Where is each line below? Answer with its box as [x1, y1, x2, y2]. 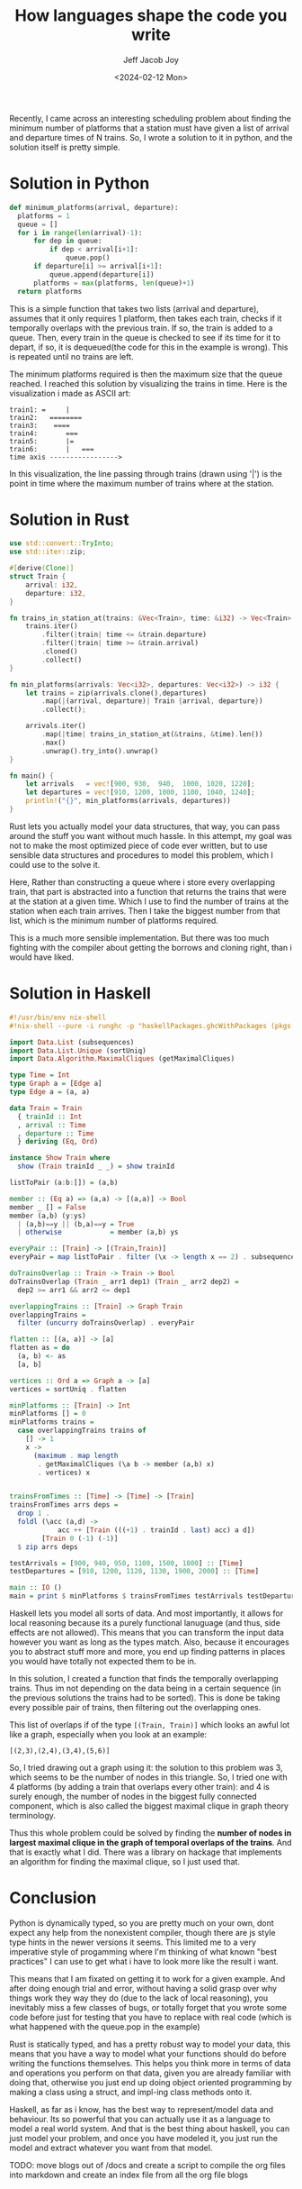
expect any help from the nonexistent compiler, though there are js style [9, 1927, 276, 1938]
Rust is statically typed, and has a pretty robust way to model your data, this [9, 2039, 290, 2049]
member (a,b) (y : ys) [9, 1211, 87, 1220]
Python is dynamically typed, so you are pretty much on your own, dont [9, 1917, 274, 1929]
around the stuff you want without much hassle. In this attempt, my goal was [9, 830, 292, 841]
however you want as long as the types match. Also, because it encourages [9, 1637, 289, 1647]
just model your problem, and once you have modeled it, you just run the [9, 2132, 279, 2143]
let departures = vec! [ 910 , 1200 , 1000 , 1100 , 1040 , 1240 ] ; [25, 788, 255, 798]
